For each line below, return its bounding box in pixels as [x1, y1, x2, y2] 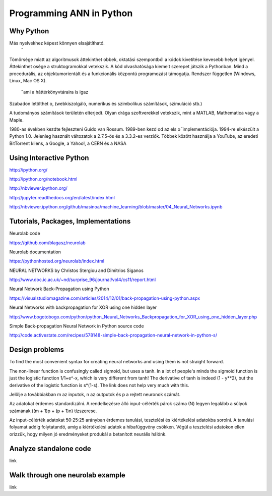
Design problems [9, 346, 64, 354]
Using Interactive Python [9, 153, 89, 162]
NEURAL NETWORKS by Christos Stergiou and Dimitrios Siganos [9, 267, 144, 273]
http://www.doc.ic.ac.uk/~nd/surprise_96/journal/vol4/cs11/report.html [9, 277, 156, 283]
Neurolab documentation [9, 249, 61, 255]
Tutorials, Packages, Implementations [9, 217, 131, 226]
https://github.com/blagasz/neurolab [9, 240, 86, 246]
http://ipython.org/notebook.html [9, 176, 78, 182]
